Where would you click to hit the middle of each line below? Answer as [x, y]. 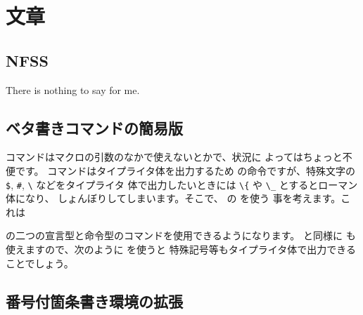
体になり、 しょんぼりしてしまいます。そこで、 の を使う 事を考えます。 [173, 198]
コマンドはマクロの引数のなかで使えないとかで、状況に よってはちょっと [174, 157]
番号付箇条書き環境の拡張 [94, 301]
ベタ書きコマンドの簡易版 [94, 127]
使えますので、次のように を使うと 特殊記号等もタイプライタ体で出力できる [181, 249]
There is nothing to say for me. [73, 89]
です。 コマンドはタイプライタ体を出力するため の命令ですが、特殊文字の [185, 170]
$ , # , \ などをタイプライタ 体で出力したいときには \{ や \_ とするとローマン [182, 184]
